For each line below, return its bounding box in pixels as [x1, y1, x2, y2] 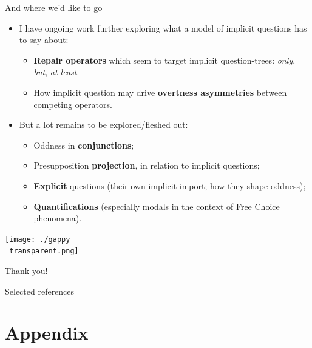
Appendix [5, 320, 89, 345]
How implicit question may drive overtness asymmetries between [33, 85, 287, 98]
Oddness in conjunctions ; [33, 138, 134, 151]
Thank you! [5, 264, 48, 277]
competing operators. [33, 98, 112, 110]
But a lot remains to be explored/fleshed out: [19, 118, 188, 131]
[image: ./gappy [5, 235, 70, 244]
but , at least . [33, 65, 80, 78]
